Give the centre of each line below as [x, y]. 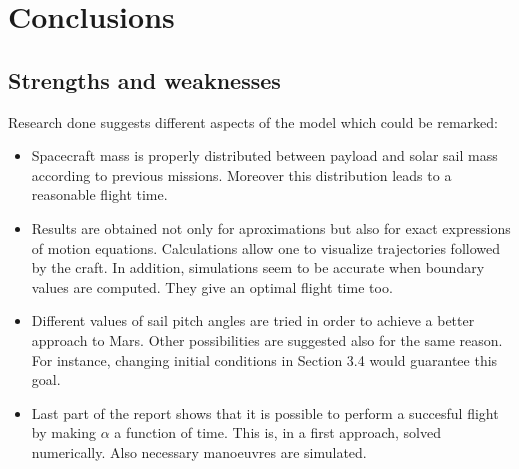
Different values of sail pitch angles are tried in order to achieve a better [253, 320]
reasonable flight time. [99, 194]
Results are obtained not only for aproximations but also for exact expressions [271, 227]
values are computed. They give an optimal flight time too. [212, 286]
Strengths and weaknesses [144, 79]
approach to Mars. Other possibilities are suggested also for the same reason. [267, 339]
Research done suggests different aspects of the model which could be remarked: [253, 121]
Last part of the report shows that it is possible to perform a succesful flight [265, 412]
